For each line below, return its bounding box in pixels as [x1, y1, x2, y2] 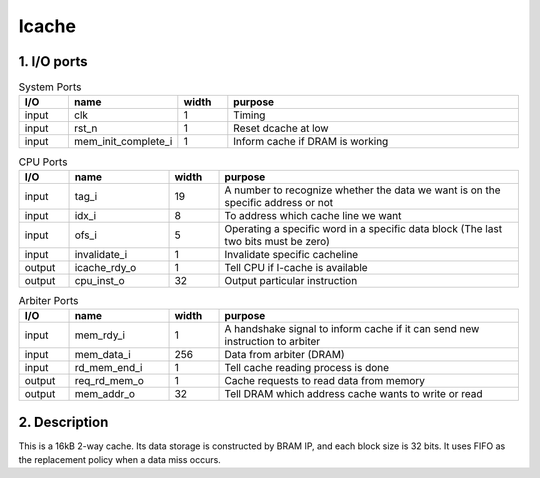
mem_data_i [74, 348, 132, 362]
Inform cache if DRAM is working [233, 135, 389, 149]
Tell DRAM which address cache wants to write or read [224, 387, 484, 401]
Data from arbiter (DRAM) [224, 348, 345, 362]
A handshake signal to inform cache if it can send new [224, 322, 480, 336]
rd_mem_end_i [74, 361, 143, 375]
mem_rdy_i [74, 328, 125, 342]
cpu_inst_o [74, 273, 125, 287]
